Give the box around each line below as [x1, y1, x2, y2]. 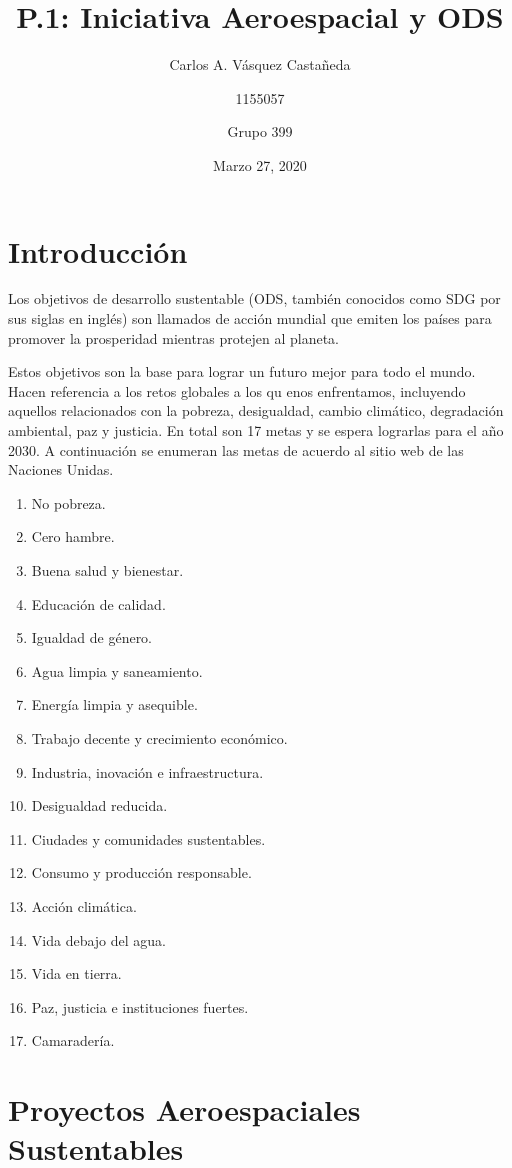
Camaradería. [31, 1030, 115, 1051]
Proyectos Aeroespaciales [8, 1089, 361, 1130]
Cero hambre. [31, 526, 115, 547]
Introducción [8, 230, 188, 271]
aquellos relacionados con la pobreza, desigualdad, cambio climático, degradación [8, 400, 504, 421]
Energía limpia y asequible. [31, 694, 198, 715]
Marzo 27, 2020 [213, 154, 307, 175]
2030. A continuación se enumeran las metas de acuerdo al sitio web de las [8, 439, 464, 460]
